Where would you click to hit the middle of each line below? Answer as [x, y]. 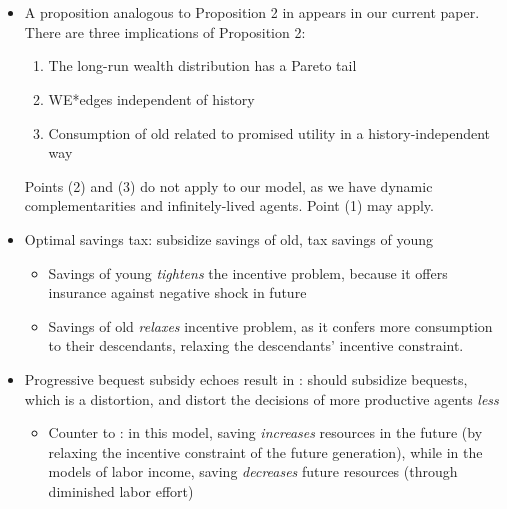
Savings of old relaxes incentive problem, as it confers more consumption [270, 325]
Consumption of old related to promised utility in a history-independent [269, 132]
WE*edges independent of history [151, 98]
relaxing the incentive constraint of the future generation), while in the [265, 451]
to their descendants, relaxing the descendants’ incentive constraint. [256, 345]
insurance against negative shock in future [177, 292]
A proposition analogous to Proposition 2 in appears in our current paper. [252, 12]
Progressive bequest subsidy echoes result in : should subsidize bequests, [246, 378]
